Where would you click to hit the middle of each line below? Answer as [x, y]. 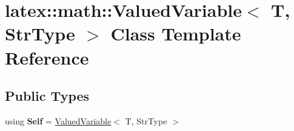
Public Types [47, 96]
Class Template [176, 34]
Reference [47, 57]
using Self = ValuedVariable [58, 120]
